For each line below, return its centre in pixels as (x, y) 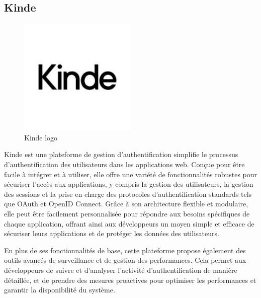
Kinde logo (41, 137)
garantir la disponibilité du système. (60, 290)
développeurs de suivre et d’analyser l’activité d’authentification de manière (121, 270)
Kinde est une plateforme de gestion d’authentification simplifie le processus (121, 154)
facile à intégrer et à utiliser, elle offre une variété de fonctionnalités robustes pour (131, 174)
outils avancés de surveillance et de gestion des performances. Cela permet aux (125, 260)
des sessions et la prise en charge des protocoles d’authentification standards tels (128, 194)
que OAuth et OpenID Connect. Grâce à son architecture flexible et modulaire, (126, 204)
